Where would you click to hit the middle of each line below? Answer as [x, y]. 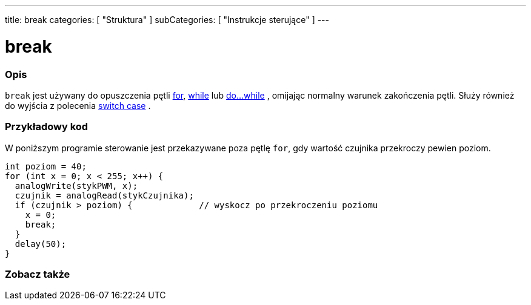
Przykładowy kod [47, 127]
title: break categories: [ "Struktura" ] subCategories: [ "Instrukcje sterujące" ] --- [167, 20]
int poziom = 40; [46, 166]
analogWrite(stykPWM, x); [76, 185]
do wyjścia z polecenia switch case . [78, 105]
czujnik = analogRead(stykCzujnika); [104, 195]
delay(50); [41, 244]
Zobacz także [38, 274]
